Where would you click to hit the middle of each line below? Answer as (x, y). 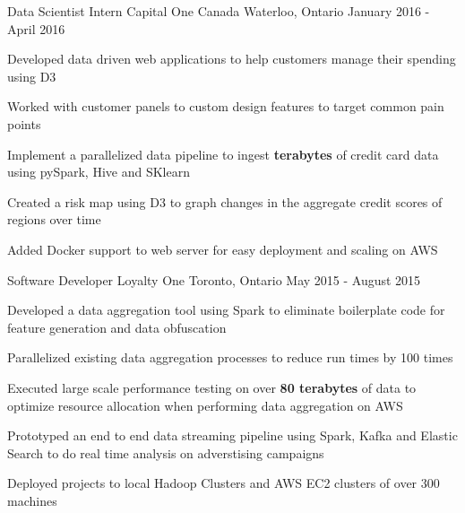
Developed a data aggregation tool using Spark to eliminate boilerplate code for (226, 310)
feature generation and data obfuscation (117, 327)
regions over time (54, 219)
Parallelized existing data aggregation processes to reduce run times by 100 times (230, 357)
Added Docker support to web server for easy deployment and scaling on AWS (223, 249)
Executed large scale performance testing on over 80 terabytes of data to (212, 387)
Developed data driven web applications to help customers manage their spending (232, 59)
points (24, 123)
